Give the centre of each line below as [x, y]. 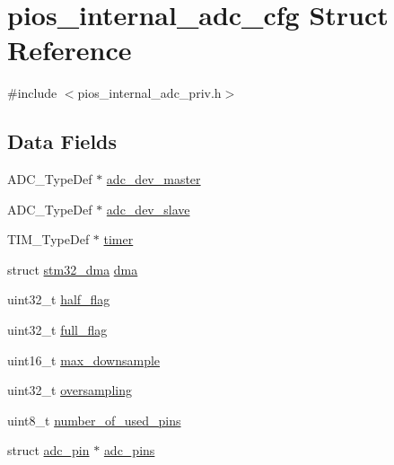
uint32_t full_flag [57, 330]
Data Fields [62, 141]
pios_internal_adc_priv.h [149, 93]
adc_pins [129, 450]
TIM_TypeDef [48, 239]
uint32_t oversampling [70, 390]
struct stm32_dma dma [73, 269]
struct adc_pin [48, 450]
